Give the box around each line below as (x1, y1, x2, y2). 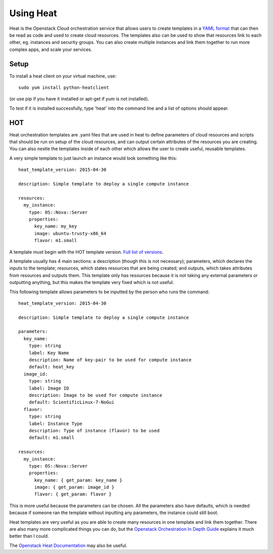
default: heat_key (28, 364, 75, 370)
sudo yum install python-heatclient (18, 85, 109, 90)
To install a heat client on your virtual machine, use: (9, 73, 116, 79)
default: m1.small (28, 435, 75, 441)
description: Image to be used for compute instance (28, 392, 163, 398)
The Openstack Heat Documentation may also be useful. (9, 542, 127, 548)
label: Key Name (28, 350, 69, 356)
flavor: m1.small (34, 238, 77, 244)
